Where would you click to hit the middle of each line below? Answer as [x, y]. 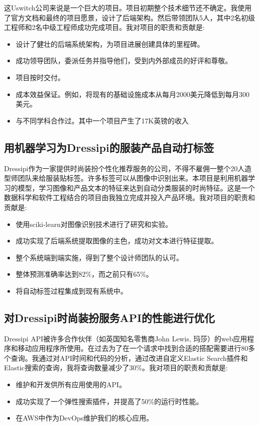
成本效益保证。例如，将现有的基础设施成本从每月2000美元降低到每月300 [132, 94]
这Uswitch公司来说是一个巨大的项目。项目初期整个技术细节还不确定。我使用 [128, 7]
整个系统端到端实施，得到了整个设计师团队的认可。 [99, 257]
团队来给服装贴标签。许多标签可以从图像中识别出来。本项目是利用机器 [133, 178]
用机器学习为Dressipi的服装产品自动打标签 [109, 147]
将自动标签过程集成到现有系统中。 [71, 290]
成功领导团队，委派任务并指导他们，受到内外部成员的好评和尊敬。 [124, 60]
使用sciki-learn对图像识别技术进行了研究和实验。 [94, 224]
